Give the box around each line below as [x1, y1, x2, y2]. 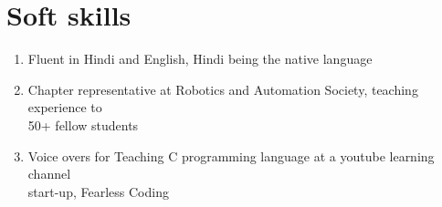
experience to [27, 98, 102, 117]
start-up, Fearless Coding [27, 181, 169, 201]
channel [27, 164, 71, 183]
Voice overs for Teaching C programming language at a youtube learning [27, 146, 435, 165]
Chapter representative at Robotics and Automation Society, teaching [27, 79, 418, 98]
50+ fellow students [27, 115, 139, 134]
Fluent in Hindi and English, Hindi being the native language [27, 49, 373, 68]
